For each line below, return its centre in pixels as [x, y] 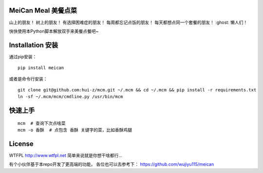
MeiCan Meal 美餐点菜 [43, 10]
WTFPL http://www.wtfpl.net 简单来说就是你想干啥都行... [66, 156]
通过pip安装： [23, 56]
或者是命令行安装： [28, 79]
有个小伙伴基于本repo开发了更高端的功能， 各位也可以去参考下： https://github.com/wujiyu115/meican [112, 164]
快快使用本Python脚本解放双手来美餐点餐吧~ [54, 31]
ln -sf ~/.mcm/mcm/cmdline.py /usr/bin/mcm [70, 97]
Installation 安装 [34, 45]
